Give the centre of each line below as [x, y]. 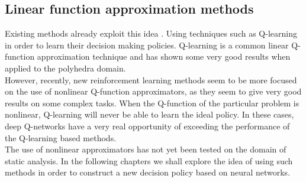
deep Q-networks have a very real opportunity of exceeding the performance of [147, 126]
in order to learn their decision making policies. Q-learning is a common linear [147, 45]
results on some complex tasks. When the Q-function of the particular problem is [152, 103]
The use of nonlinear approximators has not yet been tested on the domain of [146, 149]
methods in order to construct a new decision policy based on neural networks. [148, 172]
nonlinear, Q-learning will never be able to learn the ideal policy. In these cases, [149, 114]
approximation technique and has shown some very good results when [164, 56]
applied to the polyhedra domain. [65, 68]
